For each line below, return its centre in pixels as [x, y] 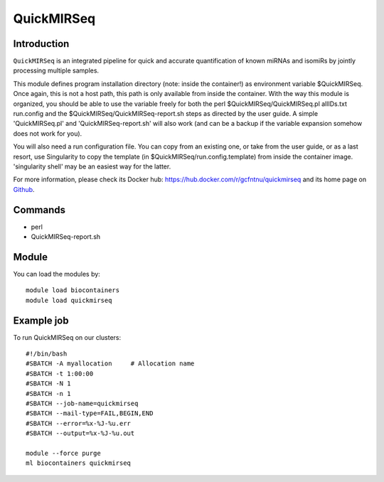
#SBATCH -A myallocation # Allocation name [110, 364]
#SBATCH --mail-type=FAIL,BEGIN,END [90, 413]
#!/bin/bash [47, 354]
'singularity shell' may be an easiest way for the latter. [92, 166]
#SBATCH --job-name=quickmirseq [82, 403]
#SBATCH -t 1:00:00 [60, 374]
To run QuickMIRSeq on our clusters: [67, 337]
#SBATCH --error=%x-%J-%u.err [79, 423]
